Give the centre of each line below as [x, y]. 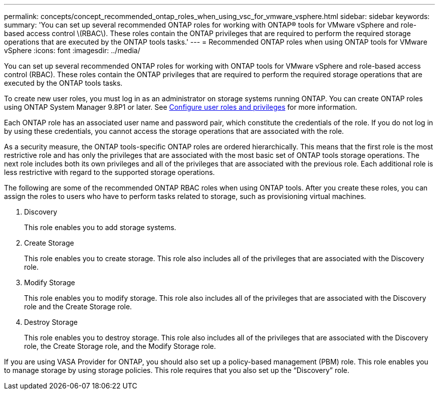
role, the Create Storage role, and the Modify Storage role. [120, 346]
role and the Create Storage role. [78, 307]
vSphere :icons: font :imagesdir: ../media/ [72, 50]
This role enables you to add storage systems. [100, 227]
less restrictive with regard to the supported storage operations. [109, 172]
